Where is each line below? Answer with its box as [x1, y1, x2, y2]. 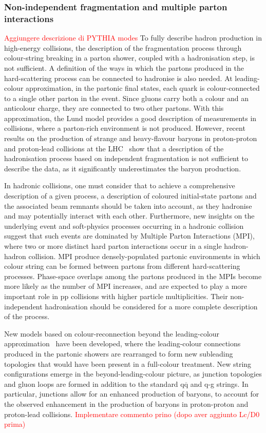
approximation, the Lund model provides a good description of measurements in [4, 112, 257, 123]
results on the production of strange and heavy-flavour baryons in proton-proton [4, 133, 257, 144]
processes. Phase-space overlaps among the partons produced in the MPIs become [4, 270, 262, 281]
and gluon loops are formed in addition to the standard [4, 378, 178, 389]
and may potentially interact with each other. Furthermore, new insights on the [4, 210, 255, 221]
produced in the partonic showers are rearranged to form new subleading [4, 348, 233, 359]
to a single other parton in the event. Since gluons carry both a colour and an [4, 92, 249, 103]
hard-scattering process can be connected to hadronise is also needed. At [4, 72, 233, 83]
